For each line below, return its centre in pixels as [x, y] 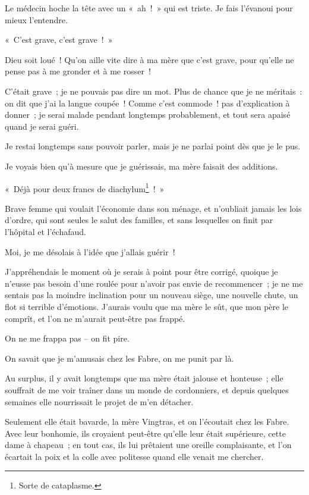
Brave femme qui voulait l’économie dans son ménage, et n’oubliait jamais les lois [153, 208]
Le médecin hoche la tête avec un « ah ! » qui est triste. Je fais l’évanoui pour [149, 8]
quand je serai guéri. [42, 126]
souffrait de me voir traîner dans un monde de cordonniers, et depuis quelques [147, 389]
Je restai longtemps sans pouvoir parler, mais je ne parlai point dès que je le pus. [153, 146]
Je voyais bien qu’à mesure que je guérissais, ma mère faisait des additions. [141, 166]
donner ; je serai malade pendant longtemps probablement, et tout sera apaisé [148, 115]
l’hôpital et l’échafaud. [45, 231]
